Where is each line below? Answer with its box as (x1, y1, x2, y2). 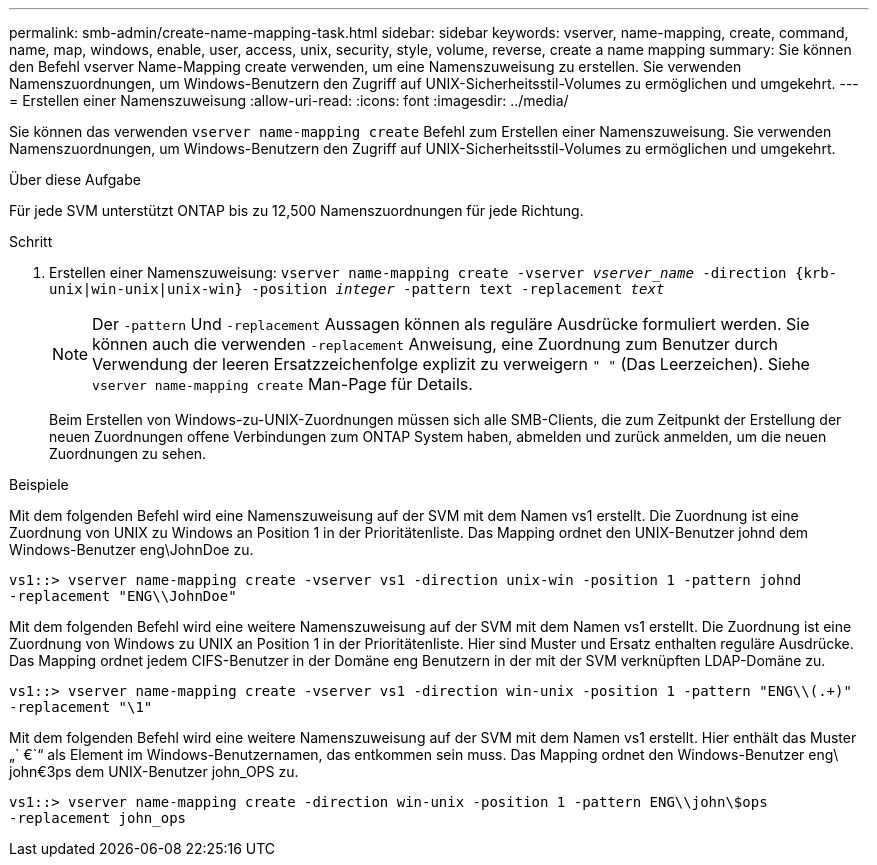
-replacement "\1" (9, 699, 153, 715)
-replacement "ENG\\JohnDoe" (9, 588, 237, 604)
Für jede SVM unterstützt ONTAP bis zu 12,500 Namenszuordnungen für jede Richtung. (9, 202, 584, 219)
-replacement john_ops (9, 810, 187, 826)
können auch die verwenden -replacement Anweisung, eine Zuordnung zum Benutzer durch (92, 334, 779, 354)
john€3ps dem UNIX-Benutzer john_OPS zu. (9, 763, 299, 780)
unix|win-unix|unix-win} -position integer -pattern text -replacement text (49, 281, 665, 297)
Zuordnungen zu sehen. (49, 445, 207, 462)
